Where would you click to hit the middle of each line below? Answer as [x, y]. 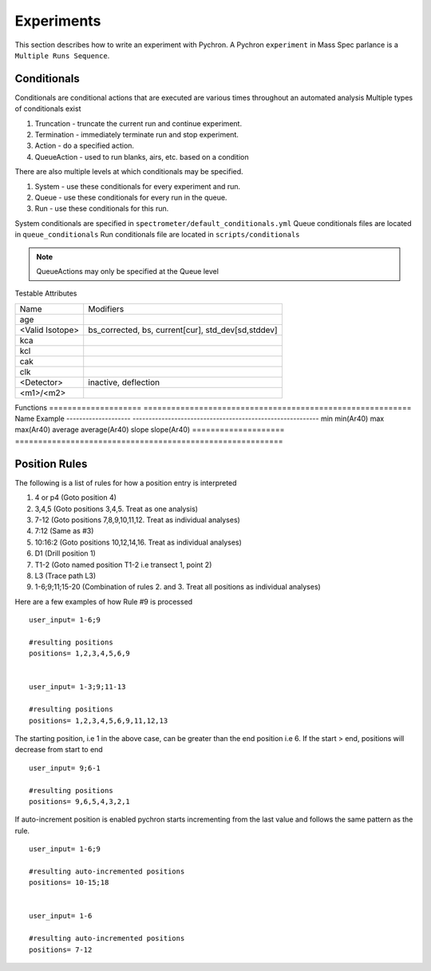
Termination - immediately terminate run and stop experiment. [137, 135]
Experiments [58, 21]
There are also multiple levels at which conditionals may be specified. [129, 172]
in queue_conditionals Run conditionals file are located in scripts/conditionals [157, 235]
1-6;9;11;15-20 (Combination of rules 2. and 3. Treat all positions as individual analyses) [178, 587]
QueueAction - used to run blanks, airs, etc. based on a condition [142, 157]
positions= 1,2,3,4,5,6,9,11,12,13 [99, 720]
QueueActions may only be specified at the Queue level [128, 271]
